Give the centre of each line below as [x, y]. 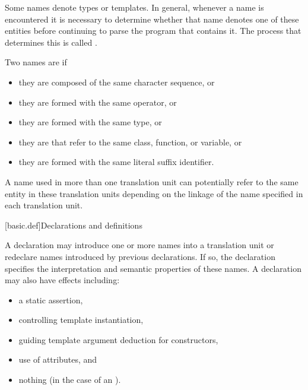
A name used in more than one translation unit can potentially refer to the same [152, 181]
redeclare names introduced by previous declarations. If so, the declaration [140, 256]
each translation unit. [44, 205]
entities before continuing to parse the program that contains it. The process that [153, 31]
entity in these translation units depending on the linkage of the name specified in [154, 193]
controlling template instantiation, [81, 320]
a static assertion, [51, 299]
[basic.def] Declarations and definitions [74, 225]
